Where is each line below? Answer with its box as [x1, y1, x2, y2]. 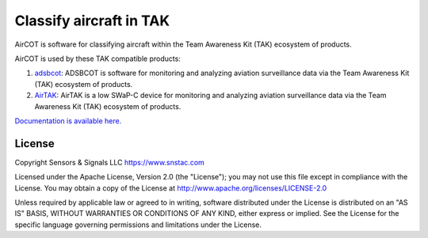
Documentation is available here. [14, 115, 122, 126]
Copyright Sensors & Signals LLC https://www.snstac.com [14, 157, 205, 167]
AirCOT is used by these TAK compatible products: [14, 54, 182, 63]
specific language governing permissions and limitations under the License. [14, 220, 262, 229]
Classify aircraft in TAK [14, 12, 170, 29]
